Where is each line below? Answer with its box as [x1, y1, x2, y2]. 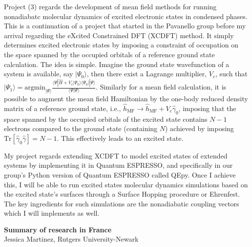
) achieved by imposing [165, 123, 234, 134]
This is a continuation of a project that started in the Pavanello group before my [4, 21, 246, 31]
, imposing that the [178, 103, 236, 113]
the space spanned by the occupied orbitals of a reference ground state [4, 49, 215, 59]
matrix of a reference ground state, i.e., [4, 103, 121, 113]
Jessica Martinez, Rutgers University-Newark [4, 234, 139, 244]
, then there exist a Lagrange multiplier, [86, 68, 207, 79]
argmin [24, 84, 46, 91]
